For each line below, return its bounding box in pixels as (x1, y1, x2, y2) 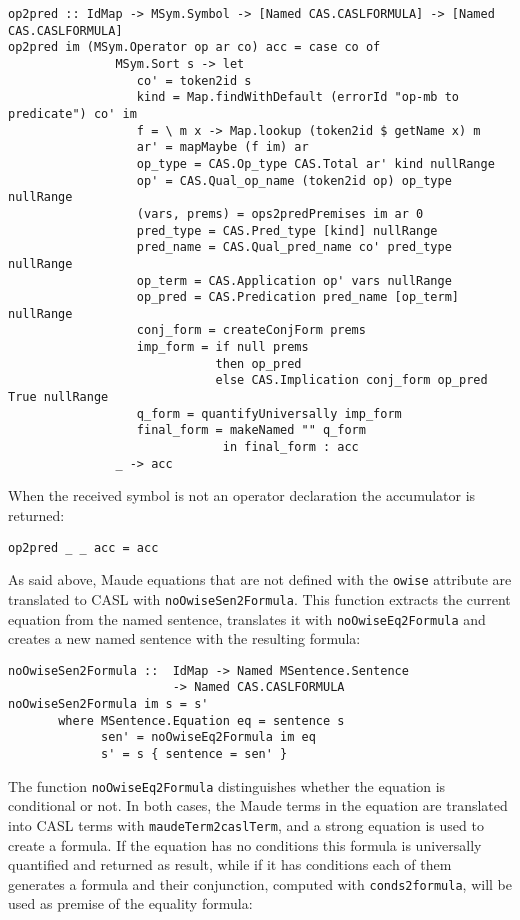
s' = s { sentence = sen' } (101, 747, 288, 762)
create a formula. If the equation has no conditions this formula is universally (8, 834, 482, 855)
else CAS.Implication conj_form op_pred (215, 373, 488, 388)
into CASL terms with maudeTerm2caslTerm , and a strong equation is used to (8, 814, 484, 835)
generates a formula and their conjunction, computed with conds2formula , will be (8, 873, 512, 894)
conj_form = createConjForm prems (136, 323, 366, 338)
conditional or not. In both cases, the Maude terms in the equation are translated (8, 795, 508, 816)
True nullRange (8, 390, 109, 405)
